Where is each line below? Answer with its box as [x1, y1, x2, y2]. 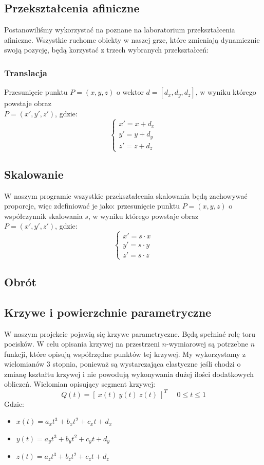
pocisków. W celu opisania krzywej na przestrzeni [4, 338, 160, 349]
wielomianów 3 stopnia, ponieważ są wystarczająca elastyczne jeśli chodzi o [4, 358, 241, 369]
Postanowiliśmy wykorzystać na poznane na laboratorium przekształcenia [4, 24, 235, 35]
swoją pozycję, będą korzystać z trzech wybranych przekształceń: [4, 44, 209, 55]
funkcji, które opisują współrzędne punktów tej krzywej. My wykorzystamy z [4, 348, 246, 359]
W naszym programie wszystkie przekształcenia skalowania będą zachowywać [4, 190, 248, 201]
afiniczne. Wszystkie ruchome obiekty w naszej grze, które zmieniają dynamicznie [4, 34, 260, 45]
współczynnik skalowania [4, 210, 83, 221]
